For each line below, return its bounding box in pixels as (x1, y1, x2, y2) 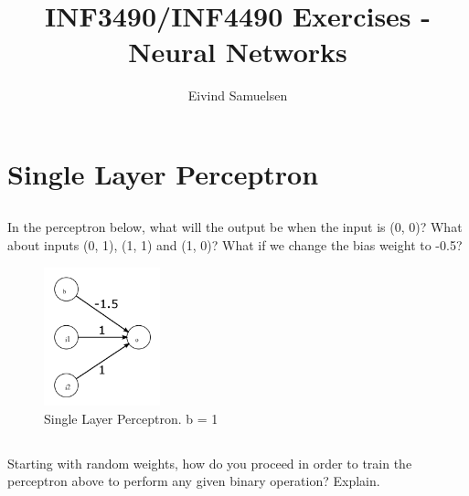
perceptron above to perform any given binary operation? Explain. (7, 471, 380, 491)
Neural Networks (128, 33, 347, 70)
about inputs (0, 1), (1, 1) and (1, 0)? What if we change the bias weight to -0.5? (7, 236, 463, 255)
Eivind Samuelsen (187, 86, 288, 105)
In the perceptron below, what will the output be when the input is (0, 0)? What (7, 217, 463, 237)
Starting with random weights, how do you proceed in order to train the (7, 453, 412, 472)
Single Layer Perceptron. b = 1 (44, 408, 219, 427)
